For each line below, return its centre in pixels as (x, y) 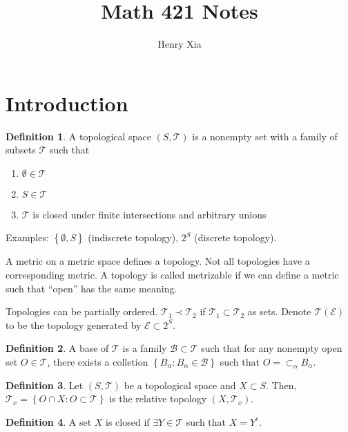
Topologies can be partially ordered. (82, 311)
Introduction (67, 103)
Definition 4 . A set (49, 421)
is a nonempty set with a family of (265, 136)
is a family (145, 348)
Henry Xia (180, 44)
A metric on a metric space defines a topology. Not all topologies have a (158, 261)
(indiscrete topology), (133, 237)
